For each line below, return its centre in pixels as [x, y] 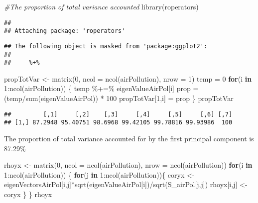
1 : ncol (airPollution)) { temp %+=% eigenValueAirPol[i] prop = [101, 88]
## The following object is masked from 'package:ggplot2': [106, 46]
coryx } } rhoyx [28, 194]
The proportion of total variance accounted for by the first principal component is [129, 138]
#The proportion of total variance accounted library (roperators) [101, 6]
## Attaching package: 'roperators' [65, 31]
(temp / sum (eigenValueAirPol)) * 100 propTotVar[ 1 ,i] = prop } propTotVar [119, 98]
